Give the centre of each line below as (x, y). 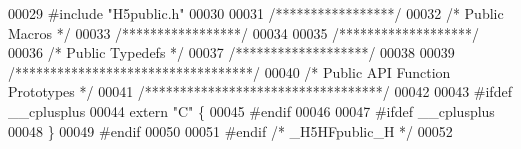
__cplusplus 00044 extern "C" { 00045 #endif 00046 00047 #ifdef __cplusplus (251, 110)
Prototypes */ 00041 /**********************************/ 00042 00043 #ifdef (260, 91)
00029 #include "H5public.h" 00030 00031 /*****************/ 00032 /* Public (256, 13)
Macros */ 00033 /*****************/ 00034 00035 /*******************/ (244, 32)
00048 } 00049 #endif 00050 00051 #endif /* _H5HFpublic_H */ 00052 (230, 130)
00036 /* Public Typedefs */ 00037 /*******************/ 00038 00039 (231, 52)
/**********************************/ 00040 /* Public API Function (229, 71)
